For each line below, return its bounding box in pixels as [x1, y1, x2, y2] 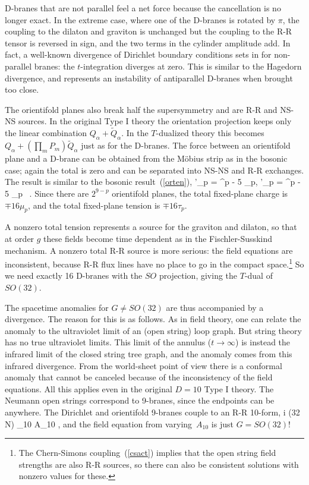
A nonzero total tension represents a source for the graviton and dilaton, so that [5, 221, 297, 233]
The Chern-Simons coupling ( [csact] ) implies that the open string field [18, 446, 276, 459]
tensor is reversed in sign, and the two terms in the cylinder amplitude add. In [5, 36, 291, 49]
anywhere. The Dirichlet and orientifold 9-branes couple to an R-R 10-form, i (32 [5, 405, 300, 418]
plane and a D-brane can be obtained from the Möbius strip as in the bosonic [5, 152, 288, 165]
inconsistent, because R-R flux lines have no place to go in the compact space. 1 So [5, 256, 304, 270]
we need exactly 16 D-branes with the [5, 269, 143, 282]
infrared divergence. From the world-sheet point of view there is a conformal [5, 359, 282, 371]
